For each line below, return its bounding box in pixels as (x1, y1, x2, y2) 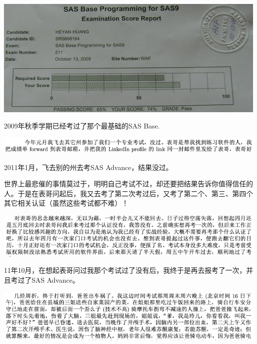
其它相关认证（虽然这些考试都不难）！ (4, 198, 128, 208)
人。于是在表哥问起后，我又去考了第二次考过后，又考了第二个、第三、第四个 (4, 188, 253, 198)
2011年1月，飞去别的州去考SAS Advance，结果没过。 (4, 162, 173, 172)
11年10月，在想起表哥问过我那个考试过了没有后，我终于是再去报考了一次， (4, 265, 246, 275)
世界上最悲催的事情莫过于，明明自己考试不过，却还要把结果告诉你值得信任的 (4, 178, 253, 189)
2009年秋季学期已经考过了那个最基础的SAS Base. (4, 121, 160, 131)
